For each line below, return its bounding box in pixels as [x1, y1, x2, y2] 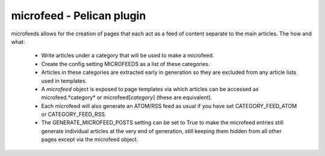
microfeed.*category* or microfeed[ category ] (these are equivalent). [41, 94, 212, 101]
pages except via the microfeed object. [41, 136, 138, 143]
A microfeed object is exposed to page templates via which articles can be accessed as [41, 85, 259, 92]
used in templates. [41, 77, 87, 84]
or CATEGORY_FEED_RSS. [41, 111, 107, 118]
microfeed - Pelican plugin [11, 9, 146, 22]
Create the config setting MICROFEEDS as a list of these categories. [41, 60, 210, 67]
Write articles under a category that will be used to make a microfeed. [41, 52, 214, 59]
